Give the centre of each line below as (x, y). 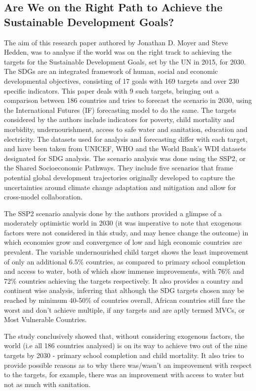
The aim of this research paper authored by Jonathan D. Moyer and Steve (116, 42)
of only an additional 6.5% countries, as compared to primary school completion (125, 261)
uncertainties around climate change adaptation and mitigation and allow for (120, 187)
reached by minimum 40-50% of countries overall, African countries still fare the (125, 300)
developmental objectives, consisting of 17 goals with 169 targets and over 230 (122, 81)
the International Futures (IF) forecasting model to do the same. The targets (120, 110)
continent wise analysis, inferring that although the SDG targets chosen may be (124, 290)
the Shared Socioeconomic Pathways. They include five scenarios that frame (119, 168)
